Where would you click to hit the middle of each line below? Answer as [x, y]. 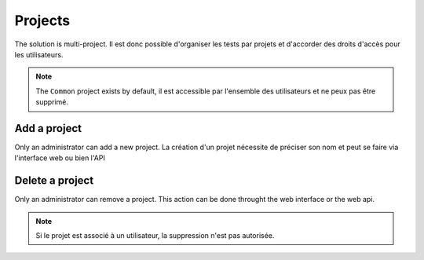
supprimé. [52, 102]
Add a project [48, 128]
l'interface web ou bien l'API [60, 158]
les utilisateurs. [39, 54]
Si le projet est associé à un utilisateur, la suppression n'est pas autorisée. [155, 236]
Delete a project [54, 181]
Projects [42, 20]
